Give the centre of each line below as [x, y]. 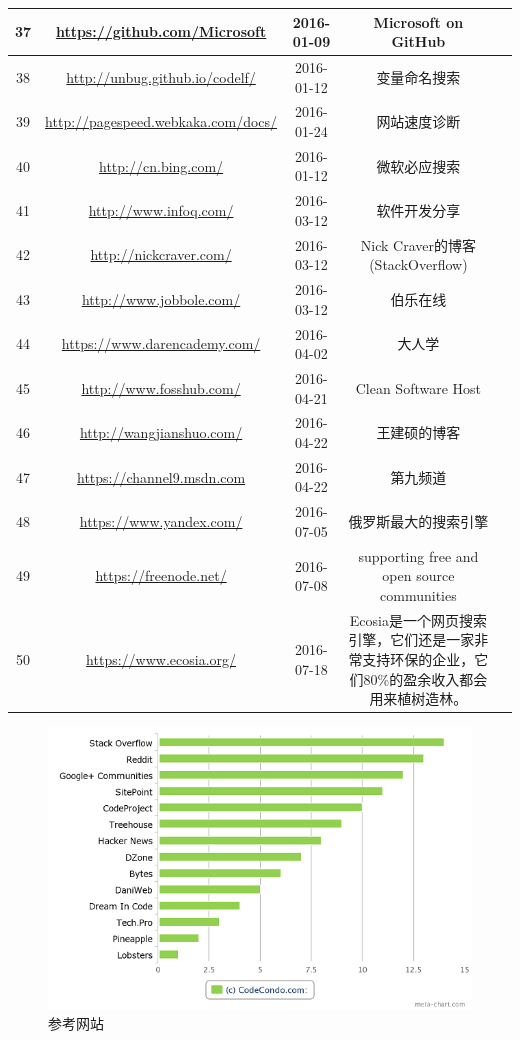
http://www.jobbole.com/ [161, 298]
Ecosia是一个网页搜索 [418, 619]
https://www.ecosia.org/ [161, 658]
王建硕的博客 [418, 432]
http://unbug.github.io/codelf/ [161, 76]
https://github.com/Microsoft [161, 31]
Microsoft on [418, 21]
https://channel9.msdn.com [161, 476]
